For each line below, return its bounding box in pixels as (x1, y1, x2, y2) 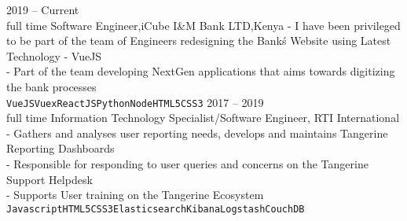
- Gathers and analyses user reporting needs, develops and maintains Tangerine (6, 124, 388, 141)
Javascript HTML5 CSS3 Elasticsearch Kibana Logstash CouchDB (6, 203, 305, 215)
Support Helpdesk (6, 171, 93, 187)
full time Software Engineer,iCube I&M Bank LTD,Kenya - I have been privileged (6, 17, 401, 33)
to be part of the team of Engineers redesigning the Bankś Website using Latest (6, 32, 391, 49)
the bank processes (6, 78, 97, 94)
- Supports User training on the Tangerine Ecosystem (6, 186, 264, 203)
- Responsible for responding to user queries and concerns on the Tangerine (6, 156, 368, 171)
